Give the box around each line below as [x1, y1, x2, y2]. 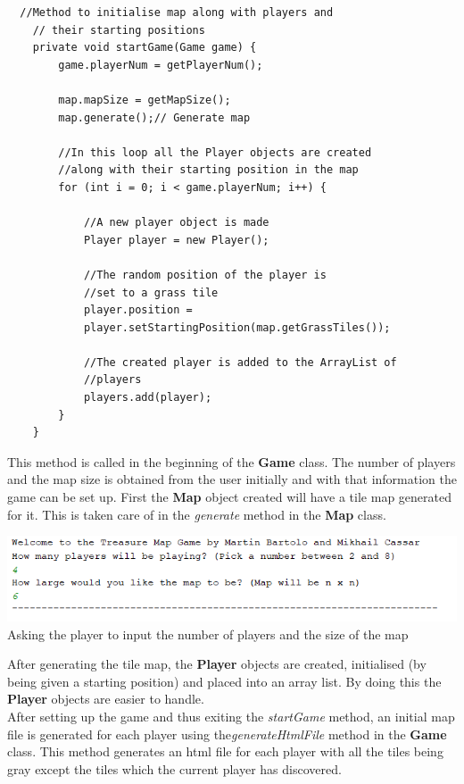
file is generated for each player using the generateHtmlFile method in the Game [7, 724, 447, 743]
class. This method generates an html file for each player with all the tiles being [7, 742, 443, 761]
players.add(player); [83, 391, 212, 405]
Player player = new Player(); [83, 233, 269, 246]
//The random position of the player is [83, 268, 327, 281]
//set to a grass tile [83, 286, 219, 299]
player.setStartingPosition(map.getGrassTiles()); [83, 321, 391, 334]
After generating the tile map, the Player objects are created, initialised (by [7, 655, 427, 673]
